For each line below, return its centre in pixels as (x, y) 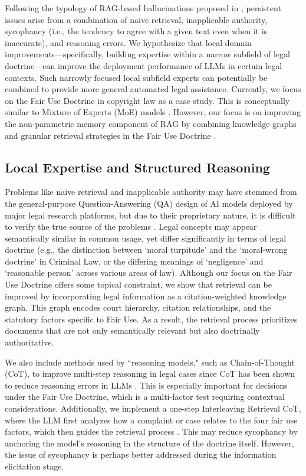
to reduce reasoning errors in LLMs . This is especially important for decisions (146, 385)
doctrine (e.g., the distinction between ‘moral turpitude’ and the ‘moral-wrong (146, 250)
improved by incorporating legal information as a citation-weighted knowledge (146, 296)
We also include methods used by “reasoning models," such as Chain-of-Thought (150, 362)
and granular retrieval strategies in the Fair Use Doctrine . (111, 135)
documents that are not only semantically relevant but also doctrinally (132, 330)
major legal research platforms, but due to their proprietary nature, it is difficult (150, 215)
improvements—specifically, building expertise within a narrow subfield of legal (147, 54)
